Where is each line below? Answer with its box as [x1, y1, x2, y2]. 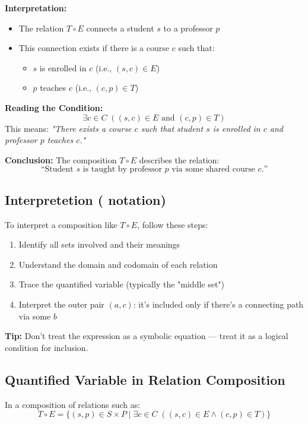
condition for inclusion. [5, 341, 88, 353]
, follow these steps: [137, 218, 208, 230]
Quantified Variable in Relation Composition [5, 370, 285, 388]
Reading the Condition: [5, 101, 103, 113]
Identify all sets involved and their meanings [18, 238, 180, 251]
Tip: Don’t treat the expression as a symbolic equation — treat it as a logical [5, 330, 288, 342]
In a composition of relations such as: [5, 398, 141, 410]
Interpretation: [5, 2, 67, 14]
